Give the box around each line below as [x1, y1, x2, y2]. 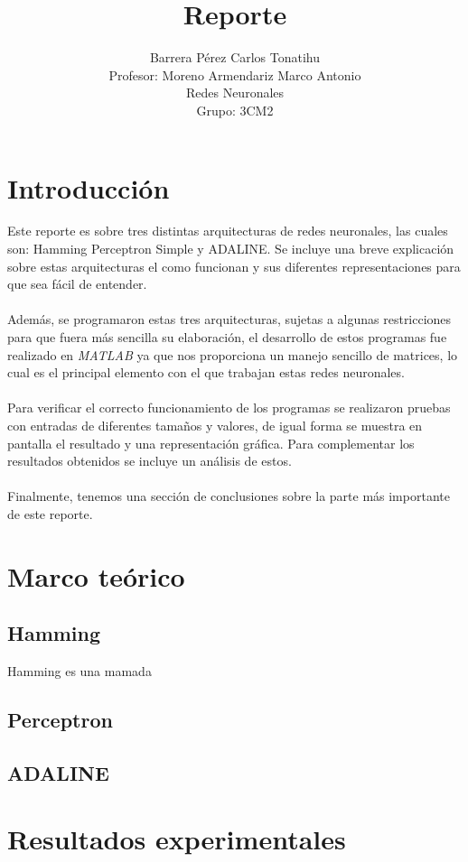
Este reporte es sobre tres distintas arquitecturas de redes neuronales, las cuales [7, 221, 448, 240]
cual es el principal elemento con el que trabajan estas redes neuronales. [7, 363, 405, 382]
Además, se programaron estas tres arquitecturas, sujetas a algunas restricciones [7, 310, 452, 329]
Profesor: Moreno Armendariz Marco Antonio [108, 65, 361, 84]
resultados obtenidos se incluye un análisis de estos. [7, 451, 292, 470]
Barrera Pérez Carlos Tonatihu [149, 48, 321, 67]
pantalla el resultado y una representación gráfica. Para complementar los [7, 433, 415, 452]
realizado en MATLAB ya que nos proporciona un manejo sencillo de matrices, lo [7, 345, 458, 364]
